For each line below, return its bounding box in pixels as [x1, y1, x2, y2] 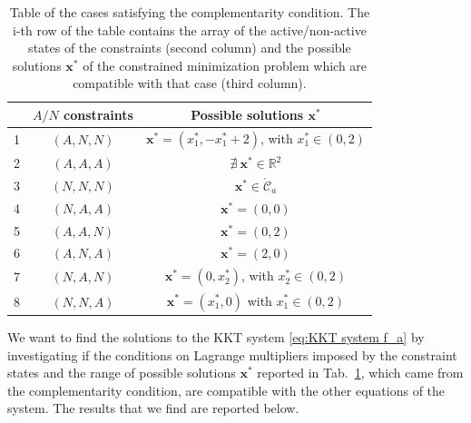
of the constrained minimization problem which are [83, 55, 368, 74]
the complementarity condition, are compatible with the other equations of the [7, 380, 446, 399]
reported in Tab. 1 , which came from [257, 363, 464, 382]
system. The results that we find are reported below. [7, 398, 299, 418]
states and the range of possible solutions [7, 363, 236, 382]
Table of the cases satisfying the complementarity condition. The [9, 3, 370, 21]
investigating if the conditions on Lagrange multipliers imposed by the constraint [7, 345, 457, 364]
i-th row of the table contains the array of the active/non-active [13, 20, 367, 39]
